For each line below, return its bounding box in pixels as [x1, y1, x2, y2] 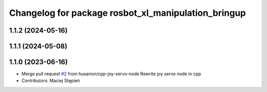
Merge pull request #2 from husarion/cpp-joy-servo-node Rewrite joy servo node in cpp [21, 71, 201, 77]
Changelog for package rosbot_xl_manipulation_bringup [9, 7, 246, 18]
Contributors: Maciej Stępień [21, 78, 80, 84]
